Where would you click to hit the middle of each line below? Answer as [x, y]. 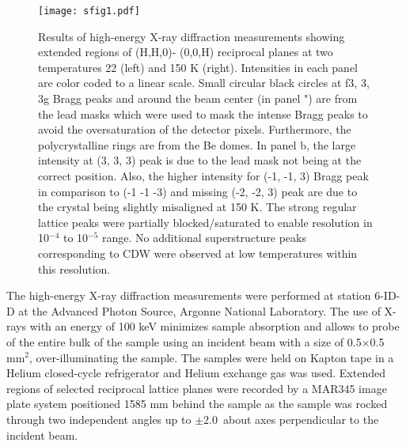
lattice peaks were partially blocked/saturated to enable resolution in [205, 222]
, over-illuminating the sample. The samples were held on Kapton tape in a [212, 357]
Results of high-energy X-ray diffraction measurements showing [192, 36]
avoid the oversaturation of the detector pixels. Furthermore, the [195, 129]
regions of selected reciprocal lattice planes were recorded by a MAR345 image [197, 388]
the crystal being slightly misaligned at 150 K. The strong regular [197, 207]
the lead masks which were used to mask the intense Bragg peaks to [203, 113]
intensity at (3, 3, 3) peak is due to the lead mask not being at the [200, 160]
